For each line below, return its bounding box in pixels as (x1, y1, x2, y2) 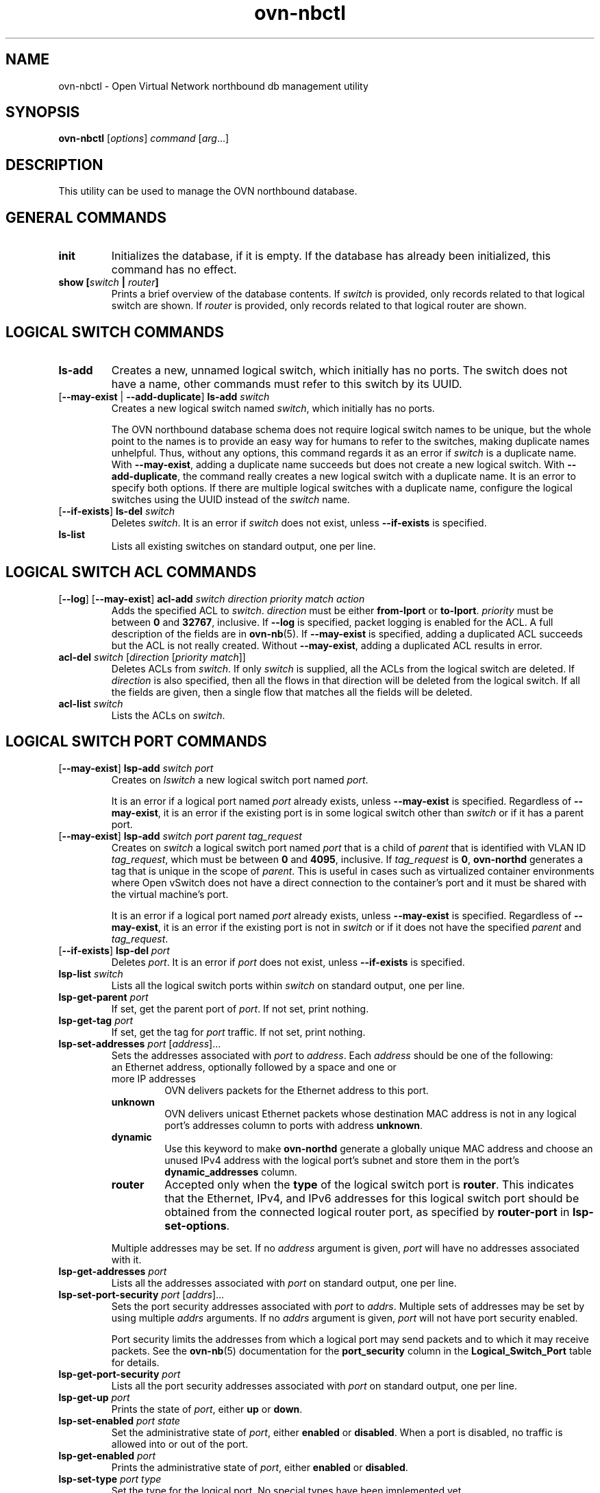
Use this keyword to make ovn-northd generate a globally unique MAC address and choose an (164, 1142, 593, 1154)
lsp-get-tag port (58, 1014, 134, 1026)
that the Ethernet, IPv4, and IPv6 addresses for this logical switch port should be (164, 1191, 579, 1205)
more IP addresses (111, 1072, 196, 1084)
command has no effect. (111, 263, 237, 277)
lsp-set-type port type (58, 1472, 162, 1485)
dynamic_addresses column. (164, 1165, 297, 1178)
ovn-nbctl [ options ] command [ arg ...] (58, 132, 229, 145)
